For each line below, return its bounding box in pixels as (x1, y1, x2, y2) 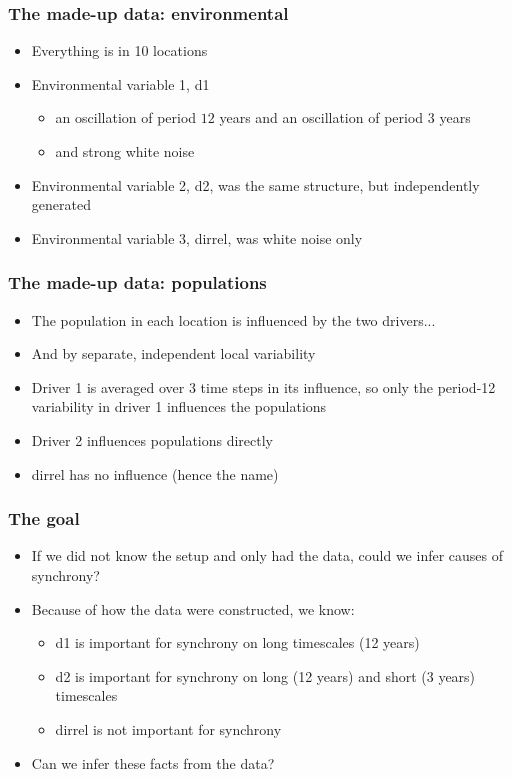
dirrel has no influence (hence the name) (31, 463, 279, 484)
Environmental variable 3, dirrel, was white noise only (31, 227, 363, 248)
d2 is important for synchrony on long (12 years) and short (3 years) (55, 665, 476, 686)
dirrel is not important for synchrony (55, 718, 282, 739)
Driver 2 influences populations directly (31, 429, 274, 450)
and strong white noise (55, 141, 195, 161)
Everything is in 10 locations (31, 40, 208, 61)
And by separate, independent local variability (31, 343, 316, 364)
